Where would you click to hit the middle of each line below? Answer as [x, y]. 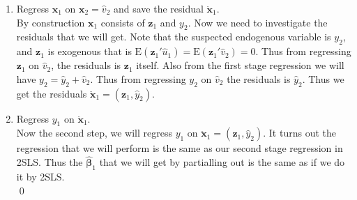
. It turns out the [299, 133]
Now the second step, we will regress [94, 133]
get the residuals [52, 93]
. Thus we [323, 78]
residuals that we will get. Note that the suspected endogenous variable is [174, 37]
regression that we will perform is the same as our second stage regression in [180, 148]
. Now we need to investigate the [258, 22]
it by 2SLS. [40, 176]
